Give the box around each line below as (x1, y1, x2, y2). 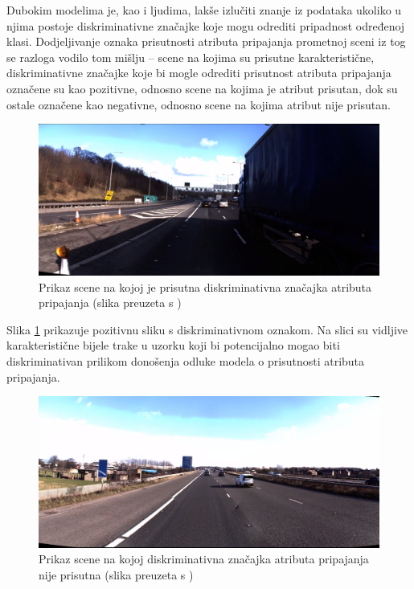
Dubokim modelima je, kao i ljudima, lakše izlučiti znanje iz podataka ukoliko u (6, 2, 402, 18)
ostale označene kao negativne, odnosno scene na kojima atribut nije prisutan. (6, 96, 391, 112)
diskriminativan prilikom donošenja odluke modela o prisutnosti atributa (6, 352, 365, 369)
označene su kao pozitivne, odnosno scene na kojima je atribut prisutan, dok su (6, 80, 398, 96)
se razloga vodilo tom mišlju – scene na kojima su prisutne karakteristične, (6, 48, 375, 65)
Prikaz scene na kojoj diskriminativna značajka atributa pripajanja (39, 550, 369, 567)
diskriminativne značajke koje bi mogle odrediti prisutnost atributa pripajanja (6, 64, 391, 81)
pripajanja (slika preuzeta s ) (39, 294, 182, 311)
